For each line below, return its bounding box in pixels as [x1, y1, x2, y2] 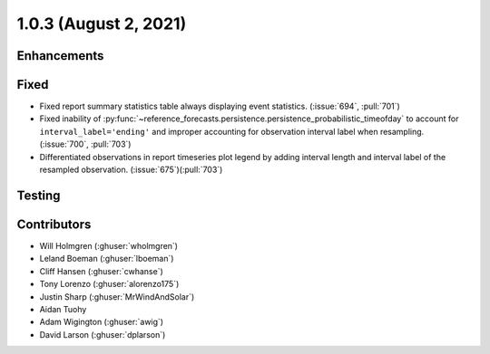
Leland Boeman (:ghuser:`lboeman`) [39, 254, 174, 264]
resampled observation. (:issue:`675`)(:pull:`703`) [39, 164, 223, 176]
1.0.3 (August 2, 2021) [16, 14, 187, 33]
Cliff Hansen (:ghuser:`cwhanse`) [39, 265, 163, 276]
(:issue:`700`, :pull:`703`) [39, 139, 132, 149]
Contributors [16, 216, 92, 232]
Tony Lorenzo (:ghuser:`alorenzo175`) [39, 279, 180, 290]
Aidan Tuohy [39, 303, 87, 314]
